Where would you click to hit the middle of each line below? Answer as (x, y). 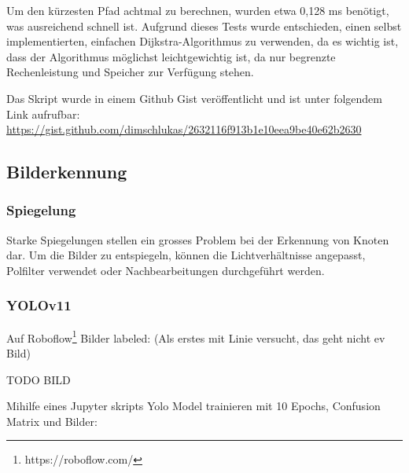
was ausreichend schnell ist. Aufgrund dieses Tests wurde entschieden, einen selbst (204, 26)
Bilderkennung (67, 172)
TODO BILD (39, 379)
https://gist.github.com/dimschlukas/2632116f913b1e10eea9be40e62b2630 (184, 129)
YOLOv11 (39, 305)
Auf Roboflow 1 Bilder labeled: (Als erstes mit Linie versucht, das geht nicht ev (196, 336)
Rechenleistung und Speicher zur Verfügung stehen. (130, 72)
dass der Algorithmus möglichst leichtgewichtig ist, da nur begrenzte (171, 56)
